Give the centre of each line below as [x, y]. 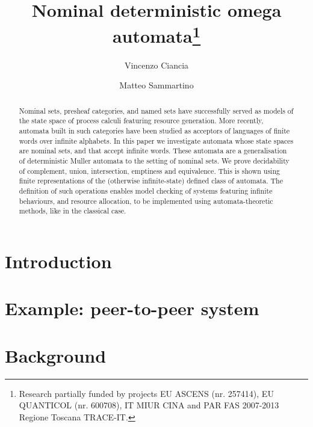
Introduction [58, 261]
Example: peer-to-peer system [132, 308]
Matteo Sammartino [156, 85]
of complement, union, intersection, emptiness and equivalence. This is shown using [149, 170]
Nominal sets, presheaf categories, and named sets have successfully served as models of [156, 110]
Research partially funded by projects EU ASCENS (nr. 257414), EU [146, 393]
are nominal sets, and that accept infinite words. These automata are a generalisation [153, 151]
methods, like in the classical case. [73, 211]
